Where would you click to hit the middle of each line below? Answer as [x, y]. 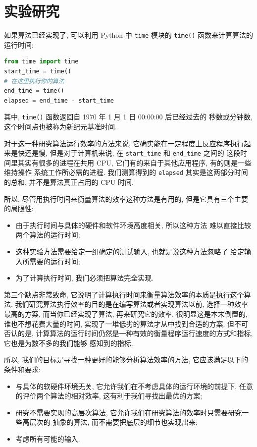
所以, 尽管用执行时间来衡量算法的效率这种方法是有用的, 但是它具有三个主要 [126, 198]
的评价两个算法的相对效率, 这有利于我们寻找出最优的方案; [109, 396]
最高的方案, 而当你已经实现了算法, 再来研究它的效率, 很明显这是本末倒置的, [126, 314]
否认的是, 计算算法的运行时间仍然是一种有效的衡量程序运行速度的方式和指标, [128, 333]
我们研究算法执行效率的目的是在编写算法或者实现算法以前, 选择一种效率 [132, 304]
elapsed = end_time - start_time [59, 100]
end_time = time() [34, 91]
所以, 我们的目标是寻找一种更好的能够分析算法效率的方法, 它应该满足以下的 [126, 360]
